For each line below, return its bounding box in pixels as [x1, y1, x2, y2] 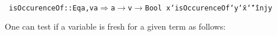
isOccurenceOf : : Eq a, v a [9, 3, 98, 12]
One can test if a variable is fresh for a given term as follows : [5, 20, 226, 33]
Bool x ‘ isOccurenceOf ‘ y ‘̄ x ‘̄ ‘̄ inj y [144, 3, 272, 12]
